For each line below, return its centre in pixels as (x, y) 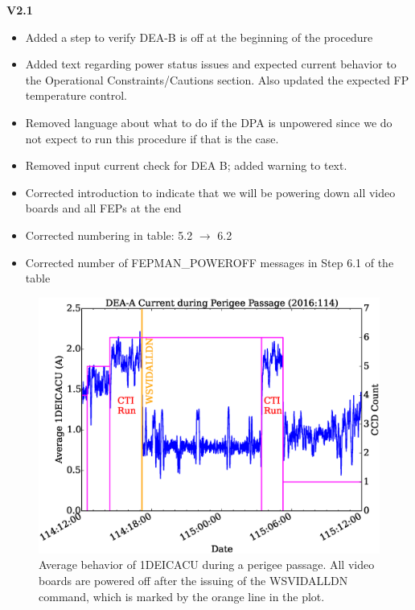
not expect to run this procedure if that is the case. (152, 138)
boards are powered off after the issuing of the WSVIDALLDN (193, 580)
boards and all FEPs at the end (103, 208)
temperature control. (76, 95)
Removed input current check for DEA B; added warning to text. (186, 165)
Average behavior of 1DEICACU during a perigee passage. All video (207, 565)
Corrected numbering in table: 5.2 (109, 235)
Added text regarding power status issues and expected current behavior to (211, 64)
